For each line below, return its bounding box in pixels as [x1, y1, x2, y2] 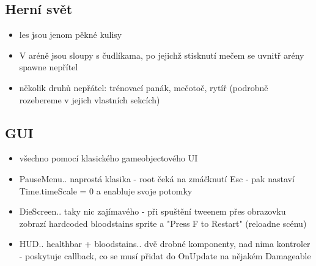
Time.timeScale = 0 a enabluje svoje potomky [19, 184, 193, 197]
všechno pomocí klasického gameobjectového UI [19, 152, 198, 164]
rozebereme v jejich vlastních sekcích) [19, 93, 160, 106]
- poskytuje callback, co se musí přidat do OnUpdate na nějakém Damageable [19, 249, 311, 262]
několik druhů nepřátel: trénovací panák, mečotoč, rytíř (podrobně [19, 81, 268, 94]
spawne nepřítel [19, 61, 78, 73]
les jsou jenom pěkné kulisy [19, 28, 122, 41]
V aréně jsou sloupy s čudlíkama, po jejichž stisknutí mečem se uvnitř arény [19, 48, 304, 61]
